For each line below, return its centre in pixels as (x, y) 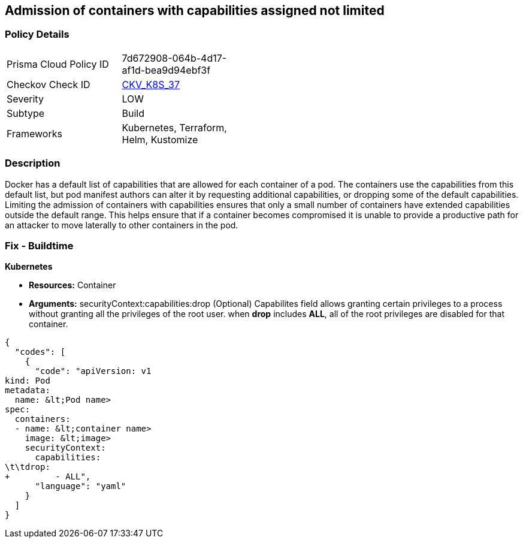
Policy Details (37, 34)
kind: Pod (28, 381)
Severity (25, 99)
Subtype (26, 113)
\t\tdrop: (28, 467)
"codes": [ (40, 352)
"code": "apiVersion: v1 (93, 371)
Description (33, 163)
